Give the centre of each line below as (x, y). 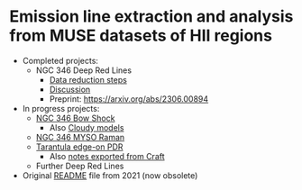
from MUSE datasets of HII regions (141, 36)
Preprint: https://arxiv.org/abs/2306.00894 (129, 99)
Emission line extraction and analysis (151, 17)
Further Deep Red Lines (80, 166)
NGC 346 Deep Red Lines (84, 70)
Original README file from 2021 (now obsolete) (110, 175)
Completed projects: (60, 60)
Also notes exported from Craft (107, 156)
